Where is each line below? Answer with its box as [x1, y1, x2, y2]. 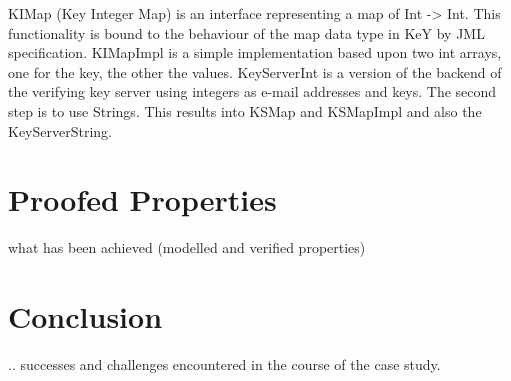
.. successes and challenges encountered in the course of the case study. [8, 354, 441, 374]
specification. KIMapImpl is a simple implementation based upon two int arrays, [8, 42, 502, 63]
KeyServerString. [8, 120, 112, 141]
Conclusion [8, 296, 163, 337]
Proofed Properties [8, 179, 277, 220]
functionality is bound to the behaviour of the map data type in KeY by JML [8, 22, 485, 43]
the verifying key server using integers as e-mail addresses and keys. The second [8, 81, 497, 102]
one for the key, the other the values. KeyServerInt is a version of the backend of [8, 61, 502, 82]
